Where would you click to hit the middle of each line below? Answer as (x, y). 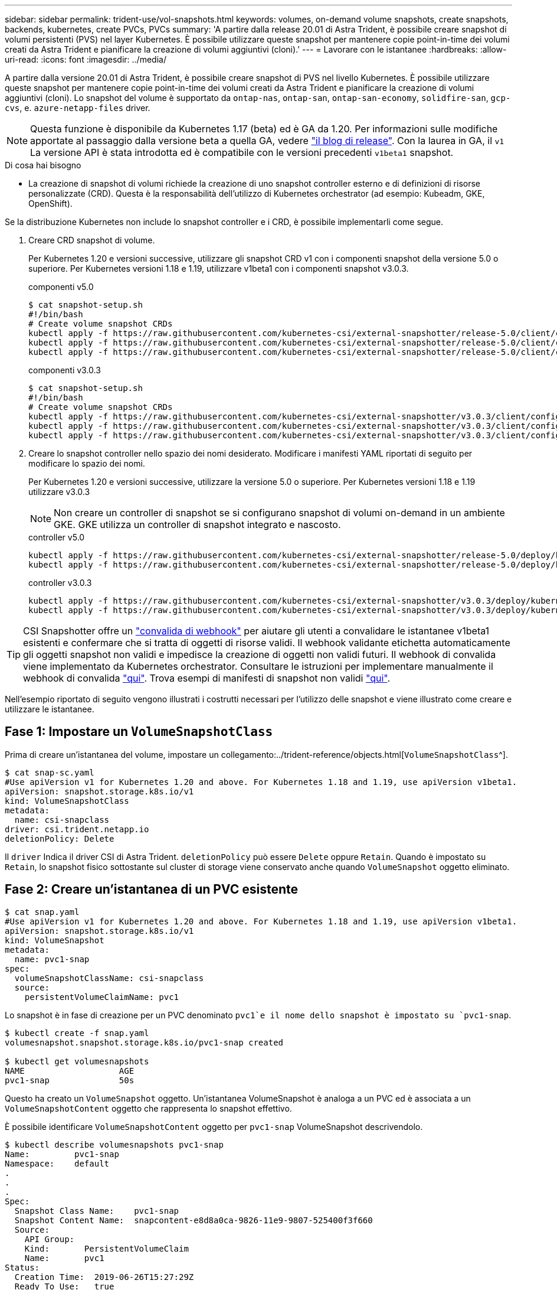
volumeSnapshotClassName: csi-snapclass (109, 978)
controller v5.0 (57, 537)
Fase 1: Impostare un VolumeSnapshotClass (139, 732)
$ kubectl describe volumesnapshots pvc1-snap (114, 1144)
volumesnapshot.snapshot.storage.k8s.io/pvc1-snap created (144, 1042)
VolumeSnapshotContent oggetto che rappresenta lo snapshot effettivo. (148, 1108)
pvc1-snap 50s (70, 1080)
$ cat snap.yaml (42, 912)
